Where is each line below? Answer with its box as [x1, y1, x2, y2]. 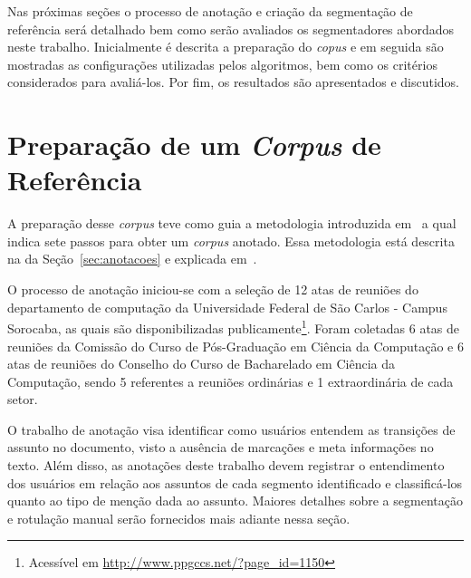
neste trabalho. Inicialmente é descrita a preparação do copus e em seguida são [7, 37, 444, 56]
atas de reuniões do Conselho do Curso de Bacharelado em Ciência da [7, 354, 395, 373]
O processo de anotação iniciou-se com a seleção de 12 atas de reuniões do [7, 280, 418, 299]
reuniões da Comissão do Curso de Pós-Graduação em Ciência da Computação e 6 [7, 336, 464, 355]
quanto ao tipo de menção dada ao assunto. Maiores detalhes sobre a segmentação [7, 491, 463, 510]
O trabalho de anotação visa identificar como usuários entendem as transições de [7, 419, 456, 438]
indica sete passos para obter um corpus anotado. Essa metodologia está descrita [7, 231, 455, 250]
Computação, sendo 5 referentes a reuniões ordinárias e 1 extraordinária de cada [7, 371, 454, 390]
